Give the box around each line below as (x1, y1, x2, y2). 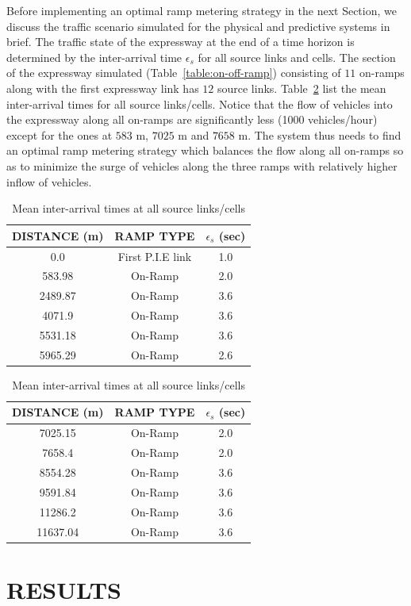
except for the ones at (6, 126, 113, 143)
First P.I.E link (117, 247, 192, 264)
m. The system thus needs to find (238, 126, 401, 143)
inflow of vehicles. (6, 173, 92, 190)
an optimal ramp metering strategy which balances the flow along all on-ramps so (6, 142, 404, 159)
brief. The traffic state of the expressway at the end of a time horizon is (6, 33, 355, 50)
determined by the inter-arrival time (6, 48, 182, 65)
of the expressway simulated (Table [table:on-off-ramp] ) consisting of (6, 64, 341, 81)
